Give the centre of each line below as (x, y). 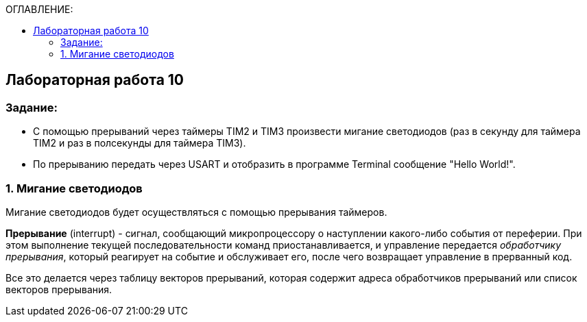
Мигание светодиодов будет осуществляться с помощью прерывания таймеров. (196, 212)
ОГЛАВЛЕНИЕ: (39, 9)
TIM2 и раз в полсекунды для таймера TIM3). (140, 143)
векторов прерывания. (59, 289)
